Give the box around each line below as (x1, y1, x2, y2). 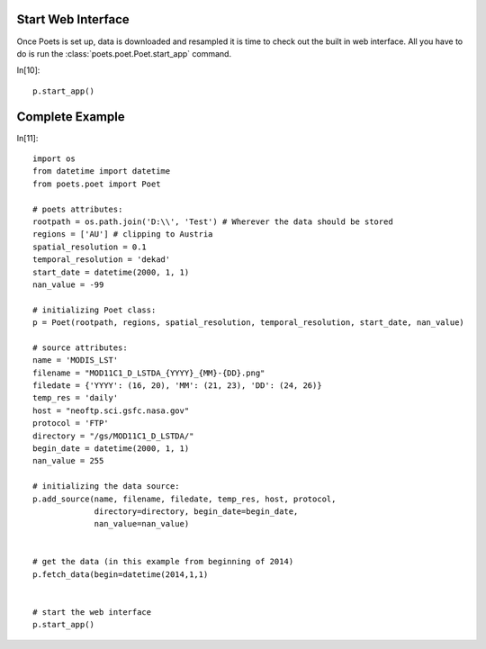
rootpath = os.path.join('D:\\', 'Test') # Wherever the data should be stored (32, 216, 393, 227)
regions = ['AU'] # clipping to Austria (32, 230, 213, 239)
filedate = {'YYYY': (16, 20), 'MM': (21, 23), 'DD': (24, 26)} (32, 381, 323, 391)
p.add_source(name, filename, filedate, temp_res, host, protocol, (32, 493, 337, 504)
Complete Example (16, 109, 125, 124)
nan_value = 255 (32, 455, 104, 466)
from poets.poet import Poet (32, 178, 161, 189)
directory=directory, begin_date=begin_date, (94, 506, 299, 517)
